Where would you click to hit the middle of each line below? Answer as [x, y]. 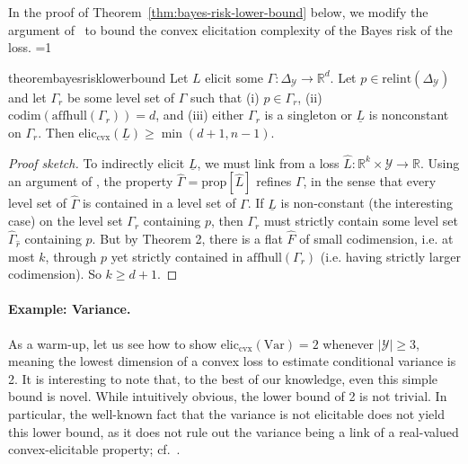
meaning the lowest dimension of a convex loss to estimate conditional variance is [232, 361]
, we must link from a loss [268, 162]
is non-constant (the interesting [367, 203]
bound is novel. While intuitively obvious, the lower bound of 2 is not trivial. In [228, 396]
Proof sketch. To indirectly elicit [97, 162]
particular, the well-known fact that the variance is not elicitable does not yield [226, 413]
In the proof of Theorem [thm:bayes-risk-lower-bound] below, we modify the [218, 12]
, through [71, 256]
